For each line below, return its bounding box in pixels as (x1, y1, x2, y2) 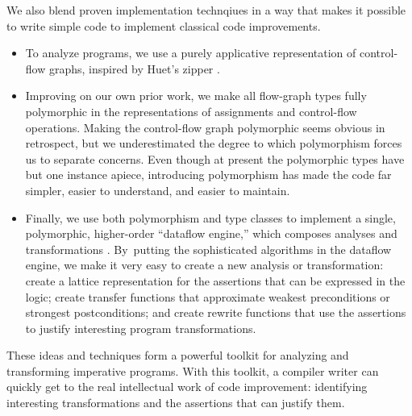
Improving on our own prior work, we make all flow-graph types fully (25, 87, 367, 104)
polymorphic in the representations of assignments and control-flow (25, 102, 357, 119)
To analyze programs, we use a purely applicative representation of (25, 44, 356, 61)
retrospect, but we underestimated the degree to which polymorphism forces (25, 135, 402, 152)
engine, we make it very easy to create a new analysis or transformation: (25, 256, 384, 273)
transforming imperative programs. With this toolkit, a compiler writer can (6, 362, 379, 379)
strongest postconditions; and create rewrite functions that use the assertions (25, 304, 406, 321)
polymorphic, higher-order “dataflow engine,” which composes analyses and (25, 225, 397, 242)
